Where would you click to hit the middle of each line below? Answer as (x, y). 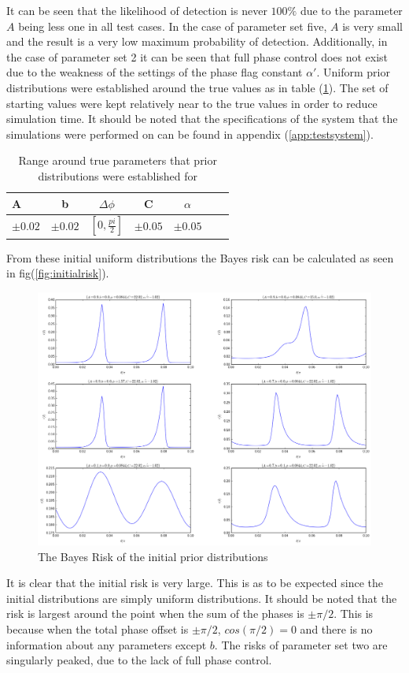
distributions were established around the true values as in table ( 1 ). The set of (197, 87)
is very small (372, 26)
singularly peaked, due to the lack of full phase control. (139, 660)
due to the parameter (351, 10)
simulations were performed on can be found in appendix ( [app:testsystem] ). (190, 134)
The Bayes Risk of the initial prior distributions (153, 556)
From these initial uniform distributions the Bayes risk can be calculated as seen (200, 257)
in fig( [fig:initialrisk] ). (58, 273)
